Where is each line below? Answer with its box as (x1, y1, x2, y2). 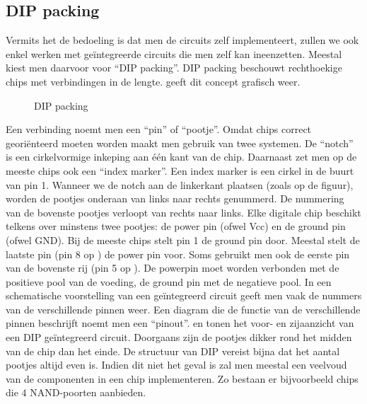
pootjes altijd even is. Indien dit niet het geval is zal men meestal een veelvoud (6, 357, 347, 372)
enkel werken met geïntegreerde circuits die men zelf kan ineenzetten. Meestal (6, 46, 342, 61)
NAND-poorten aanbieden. (30, 385, 146, 400)
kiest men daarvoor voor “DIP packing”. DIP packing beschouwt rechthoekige (6, 60, 342, 75)
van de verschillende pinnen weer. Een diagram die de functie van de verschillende (6, 301, 361, 316)
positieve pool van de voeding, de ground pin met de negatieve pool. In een (6, 274, 332, 289)
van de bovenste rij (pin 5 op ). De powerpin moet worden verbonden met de (6, 260, 339, 275)
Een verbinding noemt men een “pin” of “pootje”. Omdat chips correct (6, 122, 312, 137)
